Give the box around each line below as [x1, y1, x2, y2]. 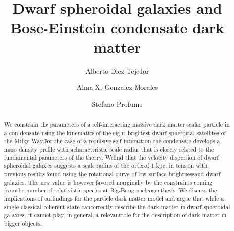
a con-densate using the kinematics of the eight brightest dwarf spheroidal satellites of [4, 128, 226, 137]
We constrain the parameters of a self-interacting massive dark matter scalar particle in [4, 120, 230, 129]
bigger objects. [4, 219, 42, 227]
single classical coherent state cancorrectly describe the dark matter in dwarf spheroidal [4, 202, 230, 211]
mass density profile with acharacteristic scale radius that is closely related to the [4, 145, 214, 154]
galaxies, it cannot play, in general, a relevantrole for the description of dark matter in [4, 211, 227, 219]
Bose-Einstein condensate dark [10, 17, 224, 38]
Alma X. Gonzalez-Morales [76, 82, 158, 92]
